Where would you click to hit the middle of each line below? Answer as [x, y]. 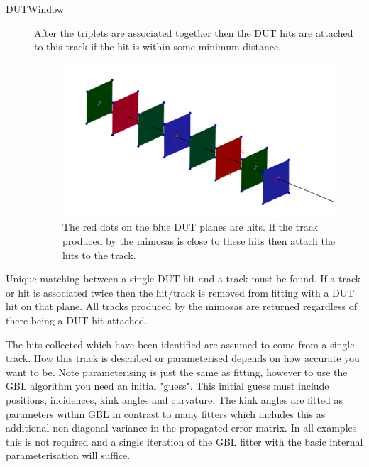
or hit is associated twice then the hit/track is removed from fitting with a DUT [180, 292]
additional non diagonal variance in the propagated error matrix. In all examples [181, 428]
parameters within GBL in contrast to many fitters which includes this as [166, 413]
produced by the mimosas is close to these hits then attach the [199, 240]
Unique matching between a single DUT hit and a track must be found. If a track [183, 279]
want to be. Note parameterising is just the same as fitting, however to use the [177, 372]
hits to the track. [99, 254]
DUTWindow [35, 9]
